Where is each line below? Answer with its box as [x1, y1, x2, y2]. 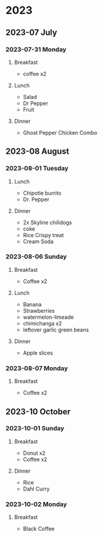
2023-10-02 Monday [5, 500, 67, 508]
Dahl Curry [22, 485, 50, 492]
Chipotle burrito [22, 189, 62, 197]
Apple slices [22, 349, 53, 356]
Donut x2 [22, 449, 46, 457]
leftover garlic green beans [22, 326, 89, 333]
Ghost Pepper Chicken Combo [22, 129, 98, 136]
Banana [22, 300, 42, 308]
